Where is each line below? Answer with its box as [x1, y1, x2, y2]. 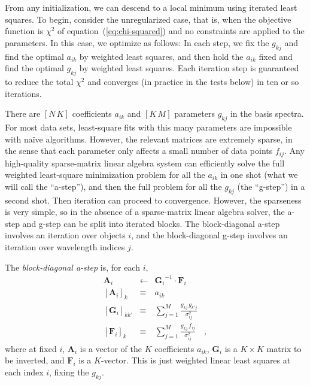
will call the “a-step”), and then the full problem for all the [5, 180, 222, 192]
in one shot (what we [220, 168, 298, 181]
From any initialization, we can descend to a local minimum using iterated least [5, 1, 297, 13]
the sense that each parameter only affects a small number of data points [5, 144, 273, 157]
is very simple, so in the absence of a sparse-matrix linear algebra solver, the [5, 205, 285, 218]
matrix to [266, 342, 302, 354]
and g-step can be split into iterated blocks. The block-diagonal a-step [22, 217, 280, 229]
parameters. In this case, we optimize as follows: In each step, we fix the [5, 36, 269, 48]
